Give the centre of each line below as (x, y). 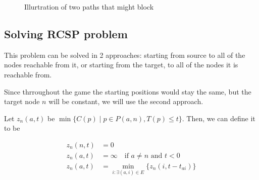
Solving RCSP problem (66, 33)
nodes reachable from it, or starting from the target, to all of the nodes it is (121, 65)
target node (22, 101)
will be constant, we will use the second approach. (126, 101)
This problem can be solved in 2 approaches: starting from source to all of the (125, 55)
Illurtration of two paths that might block (89, 7)
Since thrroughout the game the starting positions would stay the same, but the (128, 91)
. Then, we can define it (219, 118)
